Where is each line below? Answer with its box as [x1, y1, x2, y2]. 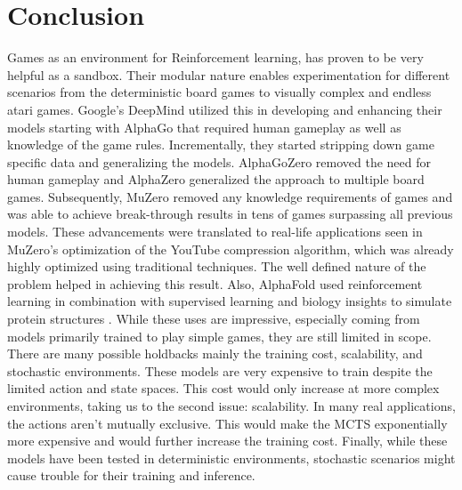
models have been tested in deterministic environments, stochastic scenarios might [7, 448, 456, 467]
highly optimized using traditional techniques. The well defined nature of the [7, 257, 426, 276]
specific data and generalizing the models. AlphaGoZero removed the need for [7, 152, 432, 171]
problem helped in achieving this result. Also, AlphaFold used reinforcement [7, 274, 423, 293]
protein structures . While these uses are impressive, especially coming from [7, 309, 420, 328]
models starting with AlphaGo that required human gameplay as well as [7, 117, 401, 136]
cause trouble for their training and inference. [7, 466, 255, 485]
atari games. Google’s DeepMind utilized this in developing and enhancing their [7, 100, 442, 118]
